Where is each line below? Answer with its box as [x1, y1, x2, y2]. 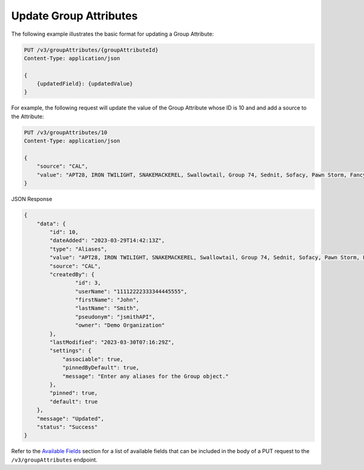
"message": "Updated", [36, 415, 104, 422]
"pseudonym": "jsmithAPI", [75, 313, 156, 320]
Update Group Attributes [11, 9, 138, 22]
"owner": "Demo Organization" [75, 322, 165, 329]
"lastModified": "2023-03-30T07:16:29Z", [49, 339, 175, 346]
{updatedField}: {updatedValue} [36, 81, 133, 87]
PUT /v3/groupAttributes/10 [24, 129, 107, 136]
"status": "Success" [36, 423, 98, 430]
